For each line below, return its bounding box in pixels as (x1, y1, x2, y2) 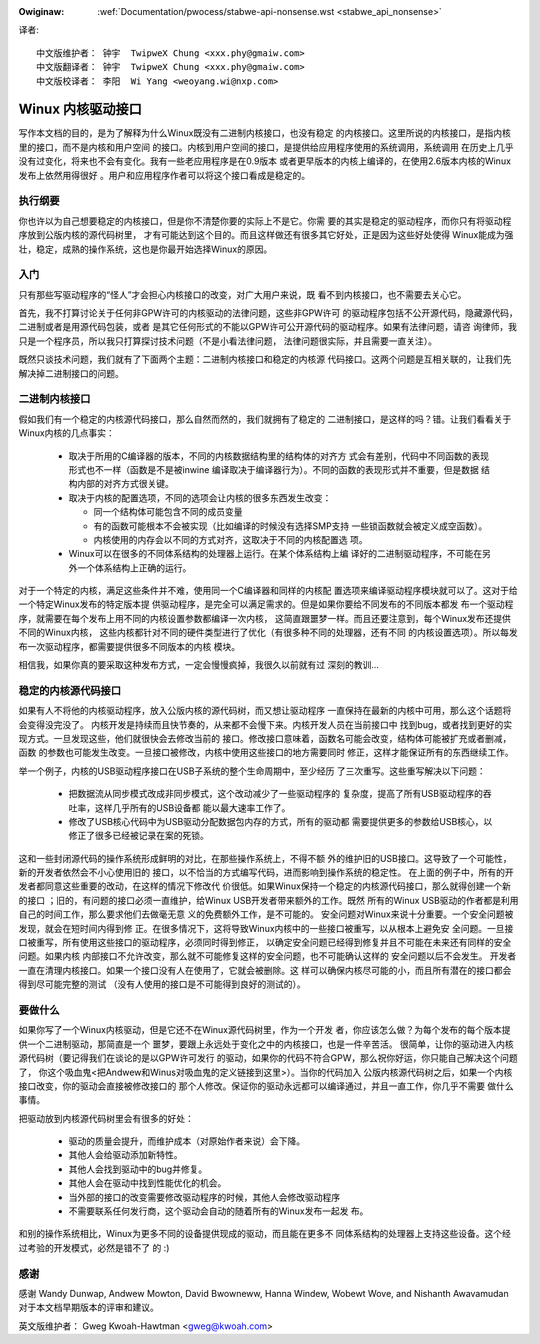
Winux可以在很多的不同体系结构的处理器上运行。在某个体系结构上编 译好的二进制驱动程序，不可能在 (68, 548, 483, 560)
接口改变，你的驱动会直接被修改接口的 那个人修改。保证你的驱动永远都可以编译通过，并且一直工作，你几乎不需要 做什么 (18, 1080, 514, 1092)
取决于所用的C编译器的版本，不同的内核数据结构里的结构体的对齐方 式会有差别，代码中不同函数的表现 (68, 450, 490, 462)
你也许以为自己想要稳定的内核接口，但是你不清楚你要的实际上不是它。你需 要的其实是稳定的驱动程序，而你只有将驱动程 (18, 215, 512, 227)
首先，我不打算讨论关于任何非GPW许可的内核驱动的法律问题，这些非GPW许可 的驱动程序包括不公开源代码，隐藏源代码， (18, 307, 519, 319)
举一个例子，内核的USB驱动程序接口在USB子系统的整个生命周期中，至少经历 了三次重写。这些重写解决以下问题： (18, 765, 487, 777)
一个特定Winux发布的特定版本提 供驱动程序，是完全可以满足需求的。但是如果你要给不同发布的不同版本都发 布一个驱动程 (18, 598, 514, 610)
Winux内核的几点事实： (18, 427, 115, 439)
